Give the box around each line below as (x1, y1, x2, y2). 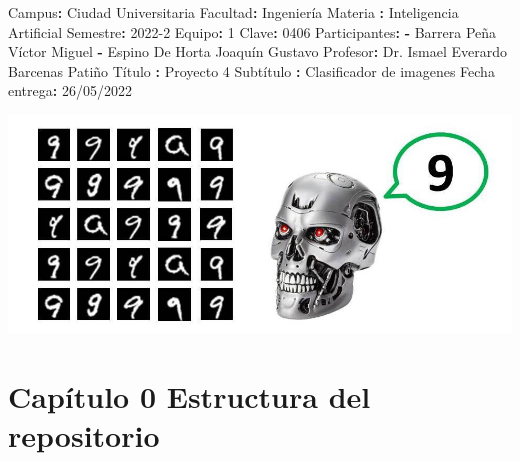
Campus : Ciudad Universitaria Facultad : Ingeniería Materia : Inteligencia (8, 2, 459, 22)
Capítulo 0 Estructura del (8, 376, 371, 417)
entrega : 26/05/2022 (8, 80, 132, 101)
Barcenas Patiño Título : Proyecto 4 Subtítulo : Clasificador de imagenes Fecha (8, 60, 495, 81)
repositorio (8, 415, 160, 456)
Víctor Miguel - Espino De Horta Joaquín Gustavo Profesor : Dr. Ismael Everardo (8, 41, 508, 62)
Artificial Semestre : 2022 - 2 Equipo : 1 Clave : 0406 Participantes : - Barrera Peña (8, 21, 497, 42)
